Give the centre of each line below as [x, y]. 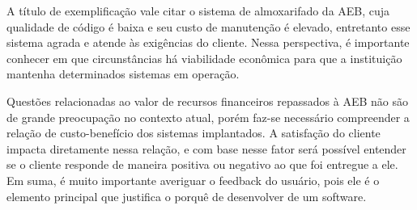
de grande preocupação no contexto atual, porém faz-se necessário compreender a [208, 117]
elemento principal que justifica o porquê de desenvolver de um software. [187, 196]
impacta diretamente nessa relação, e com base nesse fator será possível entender [206, 148]
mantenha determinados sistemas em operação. [123, 74]
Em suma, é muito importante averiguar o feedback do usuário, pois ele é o [193, 180]
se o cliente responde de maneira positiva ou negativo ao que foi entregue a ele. [202, 164]
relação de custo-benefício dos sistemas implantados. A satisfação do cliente [194, 133]
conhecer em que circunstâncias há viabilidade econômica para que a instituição [204, 58]
